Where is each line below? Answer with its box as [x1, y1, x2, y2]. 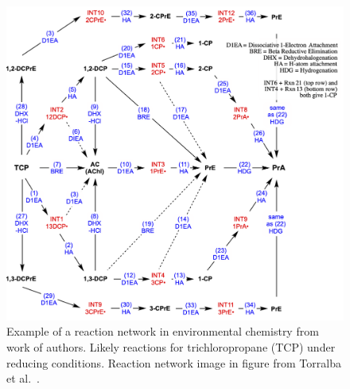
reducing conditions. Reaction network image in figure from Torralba [6, 354, 341, 371]
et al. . [6, 370, 41, 387]
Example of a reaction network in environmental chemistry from [6, 323, 319, 340]
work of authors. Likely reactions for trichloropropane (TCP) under [6, 338, 336, 355]
